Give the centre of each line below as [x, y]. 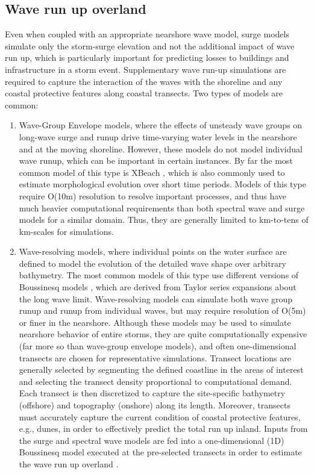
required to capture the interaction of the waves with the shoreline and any [144, 81]
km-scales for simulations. [66, 231]
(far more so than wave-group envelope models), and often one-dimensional [158, 346]
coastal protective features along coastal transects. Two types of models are [144, 93]
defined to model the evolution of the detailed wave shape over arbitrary [152, 263]
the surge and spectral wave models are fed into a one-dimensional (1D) [152, 440]
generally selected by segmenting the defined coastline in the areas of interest [161, 370]
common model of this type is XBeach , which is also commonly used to [152, 172]
